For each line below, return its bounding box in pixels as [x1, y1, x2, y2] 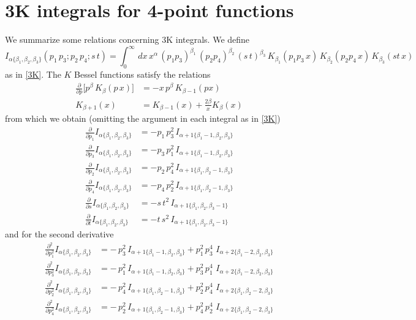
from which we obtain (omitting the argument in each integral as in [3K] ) [5, 112, 281, 125]
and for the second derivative [5, 228, 114, 240]
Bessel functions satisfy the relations [74, 68, 211, 81]
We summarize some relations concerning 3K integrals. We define [5, 33, 250, 46]
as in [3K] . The [5, 68, 61, 81]
